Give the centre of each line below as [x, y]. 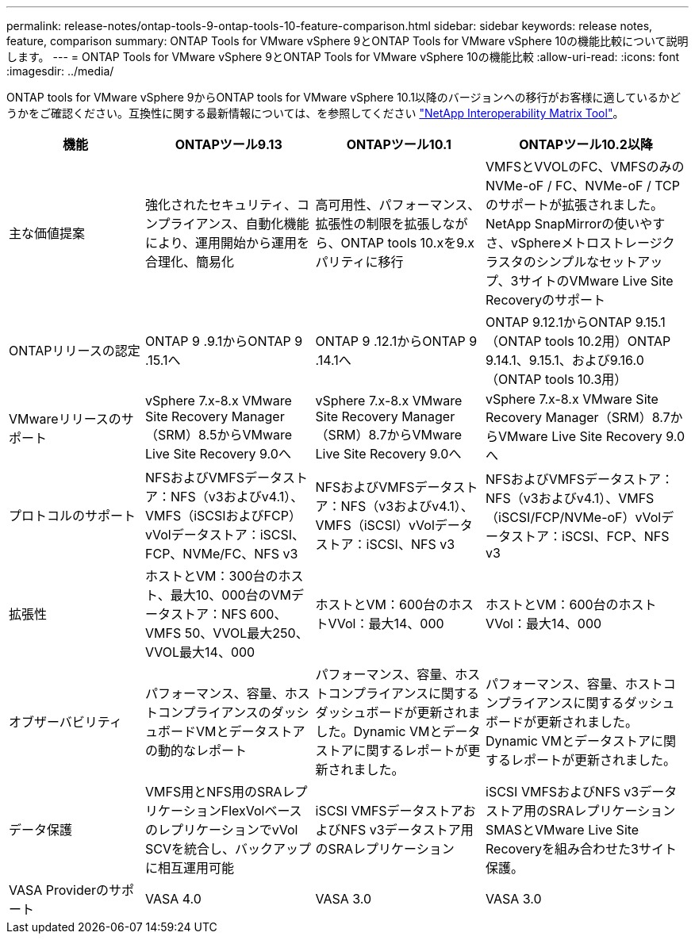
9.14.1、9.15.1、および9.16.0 [565, 360]
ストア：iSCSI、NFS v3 [385, 544]
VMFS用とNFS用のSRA [214, 792]
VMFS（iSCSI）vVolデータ [394, 525]
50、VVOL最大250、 [246, 633]
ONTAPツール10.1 [399, 144]
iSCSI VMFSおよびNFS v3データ [582, 792]
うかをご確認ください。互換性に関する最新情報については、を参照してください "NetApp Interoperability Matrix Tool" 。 [315, 113]
